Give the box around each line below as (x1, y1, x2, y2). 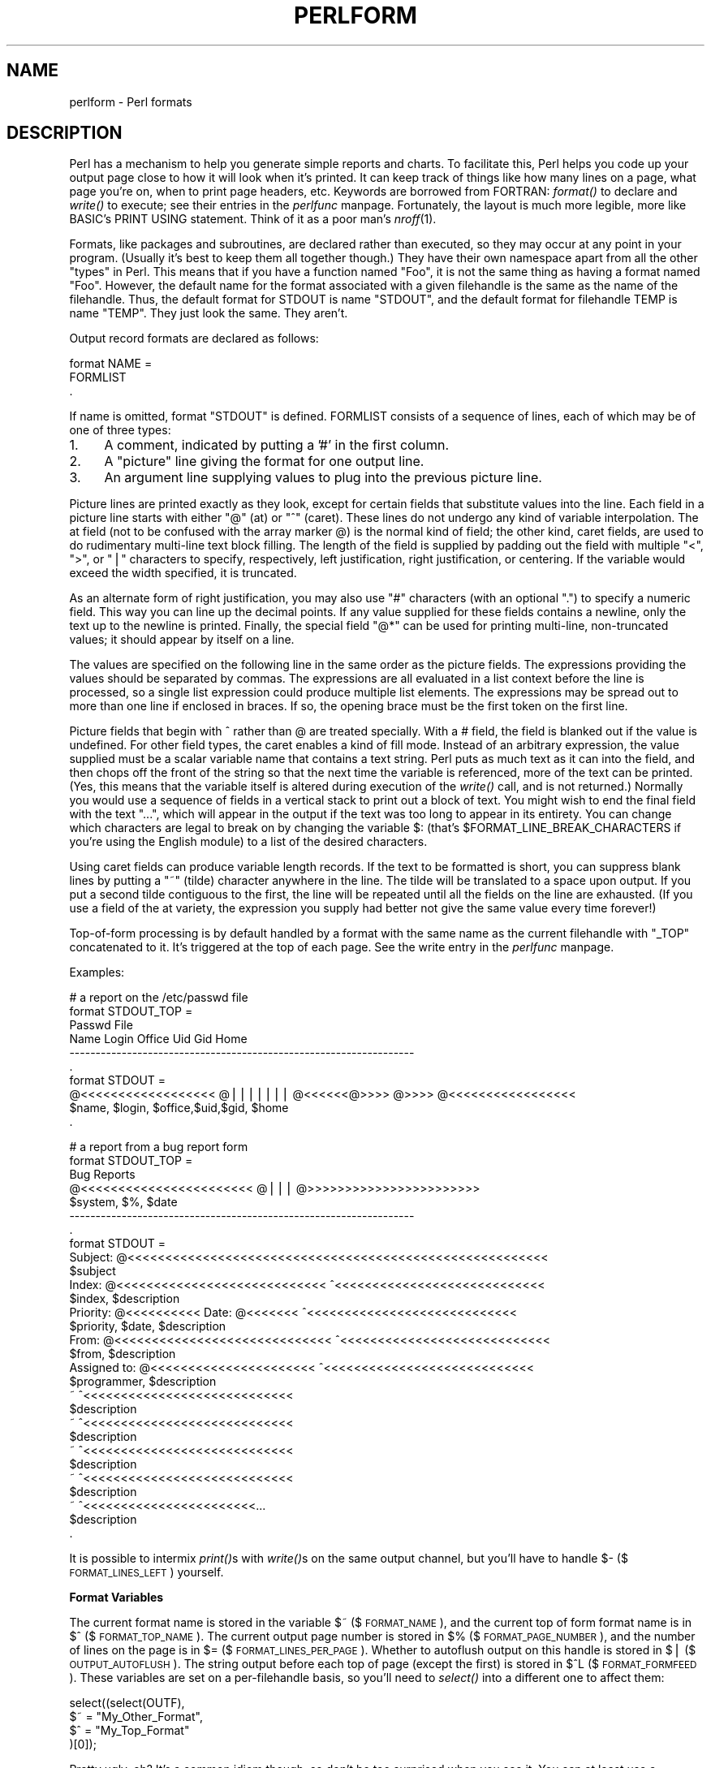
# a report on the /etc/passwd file (69, 990, 248, 1005)
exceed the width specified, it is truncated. (69, 566, 297, 580)
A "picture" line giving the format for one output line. (104, 453, 424, 470)
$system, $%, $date (69, 1195, 178, 1210)
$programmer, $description (69, 1374, 217, 1389)
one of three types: (69, 423, 171, 438)
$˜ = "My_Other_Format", (69, 1710, 203, 1724)
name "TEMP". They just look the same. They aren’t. (69, 306, 348, 321)
